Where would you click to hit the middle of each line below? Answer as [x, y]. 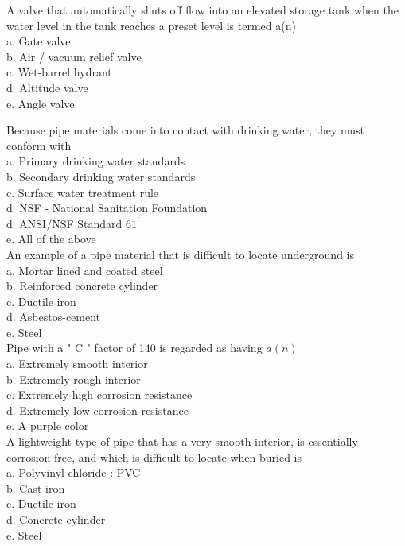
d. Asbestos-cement [54, 317]
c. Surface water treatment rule [83, 192]
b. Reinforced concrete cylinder [82, 286]
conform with [39, 145]
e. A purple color [48, 426]
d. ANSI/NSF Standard [64, 223]
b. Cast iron [36, 488]
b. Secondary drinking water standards [101, 176]
